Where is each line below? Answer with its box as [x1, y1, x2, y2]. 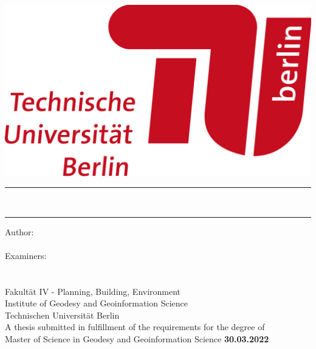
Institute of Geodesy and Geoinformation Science [5, 297, 188, 309]
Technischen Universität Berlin [5, 308, 120, 321]
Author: [5, 225, 34, 238]
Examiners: [5, 249, 47, 261]
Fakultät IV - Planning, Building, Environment [5, 285, 181, 297]
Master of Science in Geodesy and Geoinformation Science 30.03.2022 [5, 333, 269, 345]
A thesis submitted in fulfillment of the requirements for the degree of [5, 320, 265, 333]
